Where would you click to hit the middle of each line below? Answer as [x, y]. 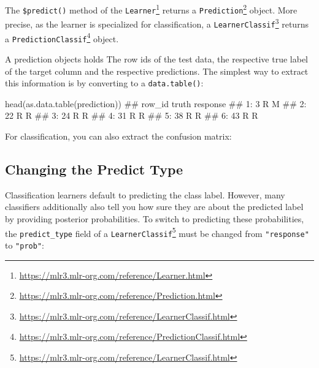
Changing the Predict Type [94, 169]
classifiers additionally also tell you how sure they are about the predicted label [154, 207]
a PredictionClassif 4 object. [62, 37]
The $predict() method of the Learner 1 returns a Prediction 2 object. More [151, 9]
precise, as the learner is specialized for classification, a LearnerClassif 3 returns [157, 23]
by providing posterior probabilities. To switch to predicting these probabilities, [155, 218]
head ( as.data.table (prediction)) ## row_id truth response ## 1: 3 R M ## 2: [156, 103]
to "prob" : [25, 245]
